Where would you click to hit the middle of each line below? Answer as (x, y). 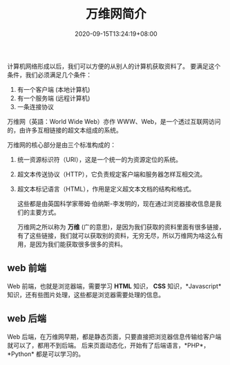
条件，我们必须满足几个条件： (49, 75)
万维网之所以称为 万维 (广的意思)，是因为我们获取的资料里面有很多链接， (121, 227)
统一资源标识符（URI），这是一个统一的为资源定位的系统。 (99, 159)
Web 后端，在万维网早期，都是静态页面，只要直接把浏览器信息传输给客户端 (114, 337)
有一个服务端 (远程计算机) (54, 98)
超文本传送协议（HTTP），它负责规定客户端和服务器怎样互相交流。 (112, 174)
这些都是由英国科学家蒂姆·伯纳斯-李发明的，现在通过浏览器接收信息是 (116, 203)
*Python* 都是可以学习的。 (46, 354)
